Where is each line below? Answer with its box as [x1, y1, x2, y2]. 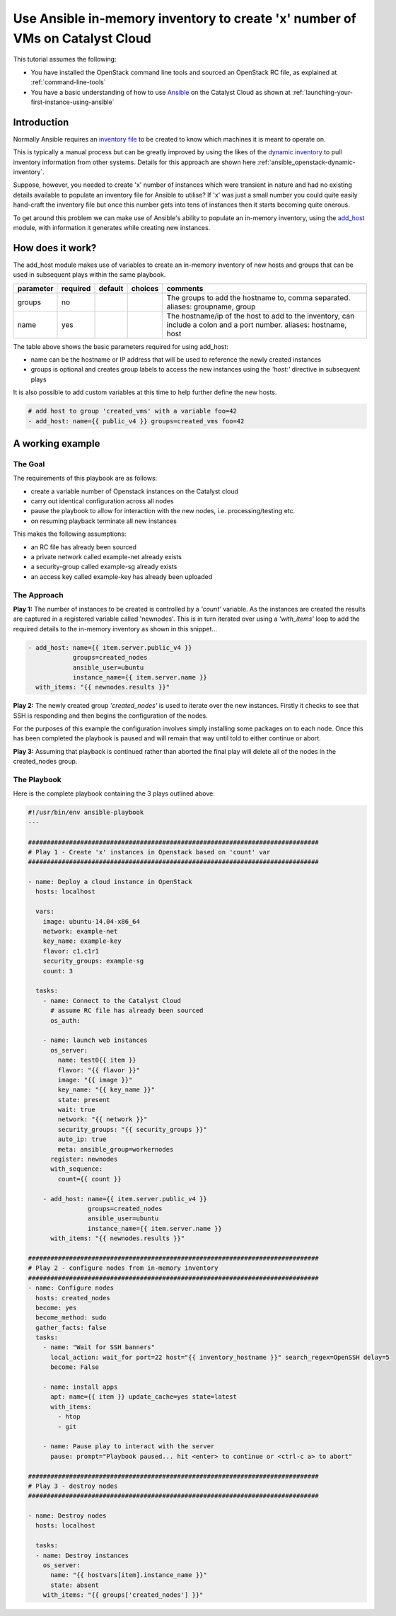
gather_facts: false [35, 1324, 107, 1331]
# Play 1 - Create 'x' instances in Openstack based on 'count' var [28, 848, 271, 856]
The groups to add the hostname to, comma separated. [166, 292, 351, 302]
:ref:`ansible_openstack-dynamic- [257, 158, 356, 166]
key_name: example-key [42, 937, 122, 945]
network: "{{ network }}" [57, 1116, 148, 1123]
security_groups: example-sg [42, 957, 144, 965]
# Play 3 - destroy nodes [28, 1482, 118, 1490]
